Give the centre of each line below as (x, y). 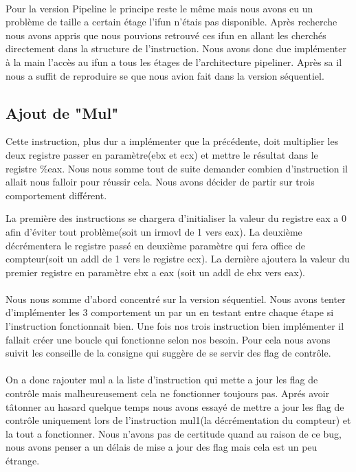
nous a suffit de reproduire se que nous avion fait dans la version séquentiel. (165, 75)
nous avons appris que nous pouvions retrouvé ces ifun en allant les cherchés (166, 35)
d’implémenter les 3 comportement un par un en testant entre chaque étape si (170, 312)
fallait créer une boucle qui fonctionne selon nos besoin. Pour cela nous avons (168, 339)
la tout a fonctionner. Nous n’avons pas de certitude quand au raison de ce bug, (174, 433)
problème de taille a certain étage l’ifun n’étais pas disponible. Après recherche (171, 22)
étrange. (23, 461)
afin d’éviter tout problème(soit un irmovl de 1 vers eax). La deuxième (154, 231)
